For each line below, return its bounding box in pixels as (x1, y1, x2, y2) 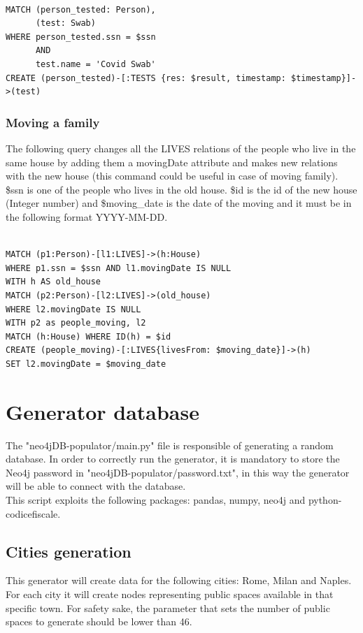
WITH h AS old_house (6, 277, 101, 287)
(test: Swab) (35, 18, 96, 29)
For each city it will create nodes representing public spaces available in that (6, 586, 334, 601)
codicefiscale (6, 506, 58, 521)
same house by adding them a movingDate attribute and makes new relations (6, 154, 338, 169)
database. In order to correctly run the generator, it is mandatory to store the (6, 451, 340, 466)
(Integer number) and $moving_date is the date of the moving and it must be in (6, 196, 352, 210)
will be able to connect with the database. (6, 479, 186, 493)
